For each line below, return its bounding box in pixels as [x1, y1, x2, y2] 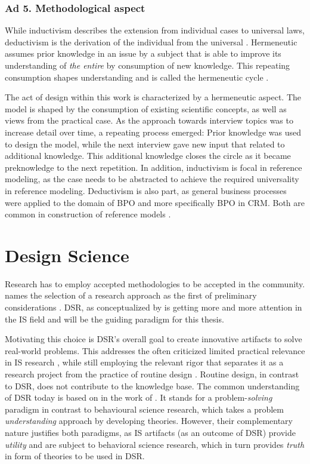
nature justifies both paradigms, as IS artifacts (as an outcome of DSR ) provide [5, 426, 296, 438]
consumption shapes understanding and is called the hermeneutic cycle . [5, 70, 269, 83]
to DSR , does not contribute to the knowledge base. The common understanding [5, 379, 300, 392]
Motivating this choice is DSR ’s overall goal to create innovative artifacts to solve [5, 333, 302, 345]
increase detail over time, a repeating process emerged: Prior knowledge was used [5, 125, 302, 138]
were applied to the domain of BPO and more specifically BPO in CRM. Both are [5, 196, 305, 208]
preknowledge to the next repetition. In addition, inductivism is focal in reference [5, 161, 302, 173]
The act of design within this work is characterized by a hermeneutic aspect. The [5, 91, 302, 103]
